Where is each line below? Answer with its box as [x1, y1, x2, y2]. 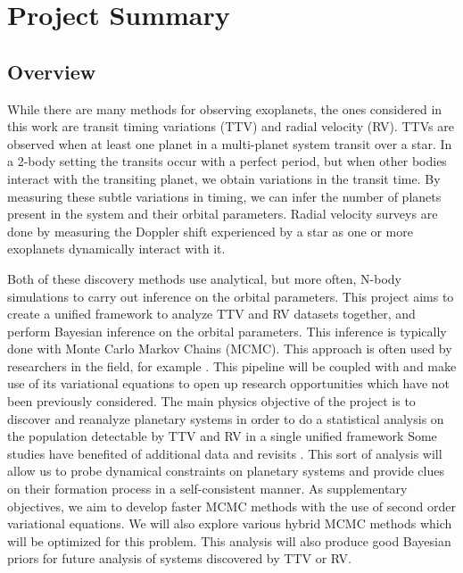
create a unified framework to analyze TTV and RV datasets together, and [7, 304, 416, 323]
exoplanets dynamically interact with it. [7, 239, 226, 258]
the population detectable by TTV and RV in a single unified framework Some [7, 427, 437, 445]
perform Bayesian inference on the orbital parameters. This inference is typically [7, 321, 447, 340]
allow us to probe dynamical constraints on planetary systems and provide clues [7, 461, 444, 480]
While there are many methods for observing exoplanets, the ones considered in [7, 99, 442, 118]
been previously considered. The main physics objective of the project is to [7, 392, 416, 411]
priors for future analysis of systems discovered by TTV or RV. [7, 549, 351, 568]
